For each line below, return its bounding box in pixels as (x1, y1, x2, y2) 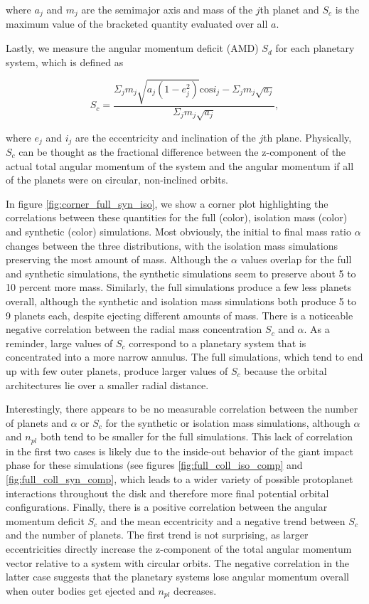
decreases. (173, 583, 217, 598)
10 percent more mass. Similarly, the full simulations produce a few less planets (6, 280, 352, 295)
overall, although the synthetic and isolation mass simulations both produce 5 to (6, 293, 356, 308)
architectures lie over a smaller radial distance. (6, 377, 209, 392)
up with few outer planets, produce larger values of (6, 363, 228, 378)
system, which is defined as (6, 54, 124, 69)
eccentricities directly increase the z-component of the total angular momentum (6, 541, 352, 556)
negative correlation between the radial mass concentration (6, 322, 262, 337)
